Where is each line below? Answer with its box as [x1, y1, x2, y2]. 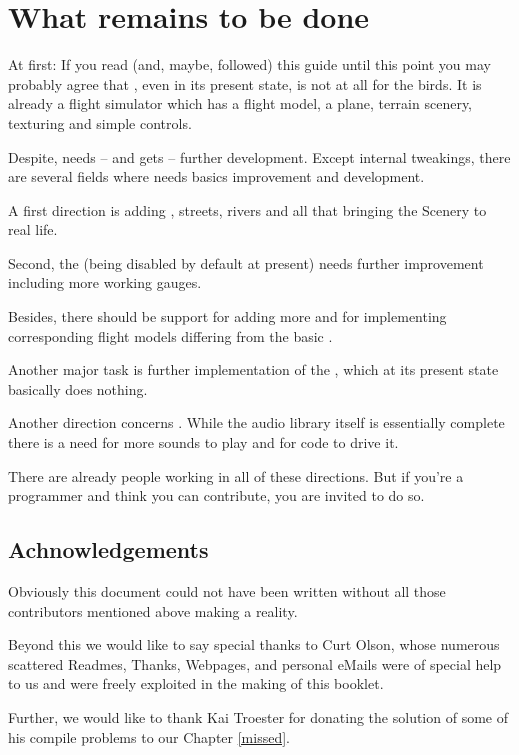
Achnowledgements [8, 534, 209, 565]
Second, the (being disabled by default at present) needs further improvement [8, 252, 484, 273]
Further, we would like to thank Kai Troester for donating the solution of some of [8, 706, 508, 727]
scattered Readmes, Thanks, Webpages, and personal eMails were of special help [8, 653, 502, 674]
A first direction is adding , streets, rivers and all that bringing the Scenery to [8, 199, 487, 220]
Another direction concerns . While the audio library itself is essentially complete [8, 412, 505, 433]
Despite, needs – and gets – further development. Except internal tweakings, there [8, 146, 511, 167]
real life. [8, 219, 58, 240]
